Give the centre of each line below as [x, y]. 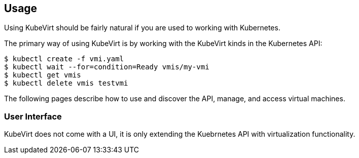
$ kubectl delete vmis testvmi [66, 83]
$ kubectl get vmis [43, 75]
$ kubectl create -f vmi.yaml [64, 59]
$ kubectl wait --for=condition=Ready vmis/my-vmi [107, 67]
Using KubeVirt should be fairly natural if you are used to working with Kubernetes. [142, 28]
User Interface [33, 116]
